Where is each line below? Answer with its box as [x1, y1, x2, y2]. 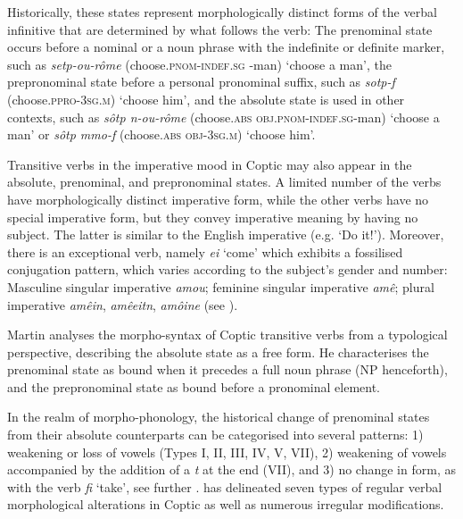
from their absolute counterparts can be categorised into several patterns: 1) [7, 425, 424, 444]
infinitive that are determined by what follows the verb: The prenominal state [7, 20, 433, 38]
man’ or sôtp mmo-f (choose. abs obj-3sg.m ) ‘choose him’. [7, 125, 316, 144]
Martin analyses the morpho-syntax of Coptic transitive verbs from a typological [7, 325, 448, 344]
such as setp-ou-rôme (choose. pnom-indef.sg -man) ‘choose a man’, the [7, 54, 392, 73]
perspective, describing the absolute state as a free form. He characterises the [7, 342, 429, 361]
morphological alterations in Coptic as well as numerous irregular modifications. [7, 495, 444, 514]
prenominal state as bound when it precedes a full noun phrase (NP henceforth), [7, 360, 448, 379]
